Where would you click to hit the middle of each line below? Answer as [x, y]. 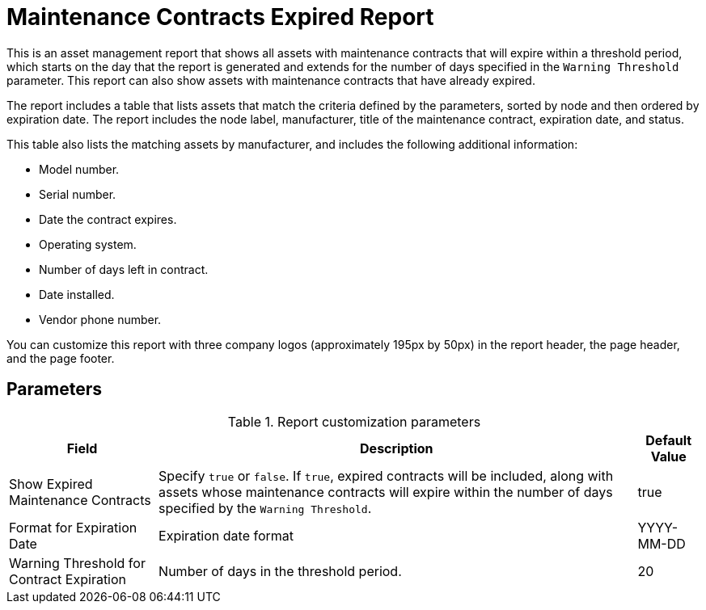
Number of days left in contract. [124, 269]
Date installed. [77, 294]
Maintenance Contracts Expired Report [220, 17]
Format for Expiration [73, 527]
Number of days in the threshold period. [280, 571]
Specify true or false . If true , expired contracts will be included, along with [386, 475]
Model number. [79, 169]
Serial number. [78, 194]
